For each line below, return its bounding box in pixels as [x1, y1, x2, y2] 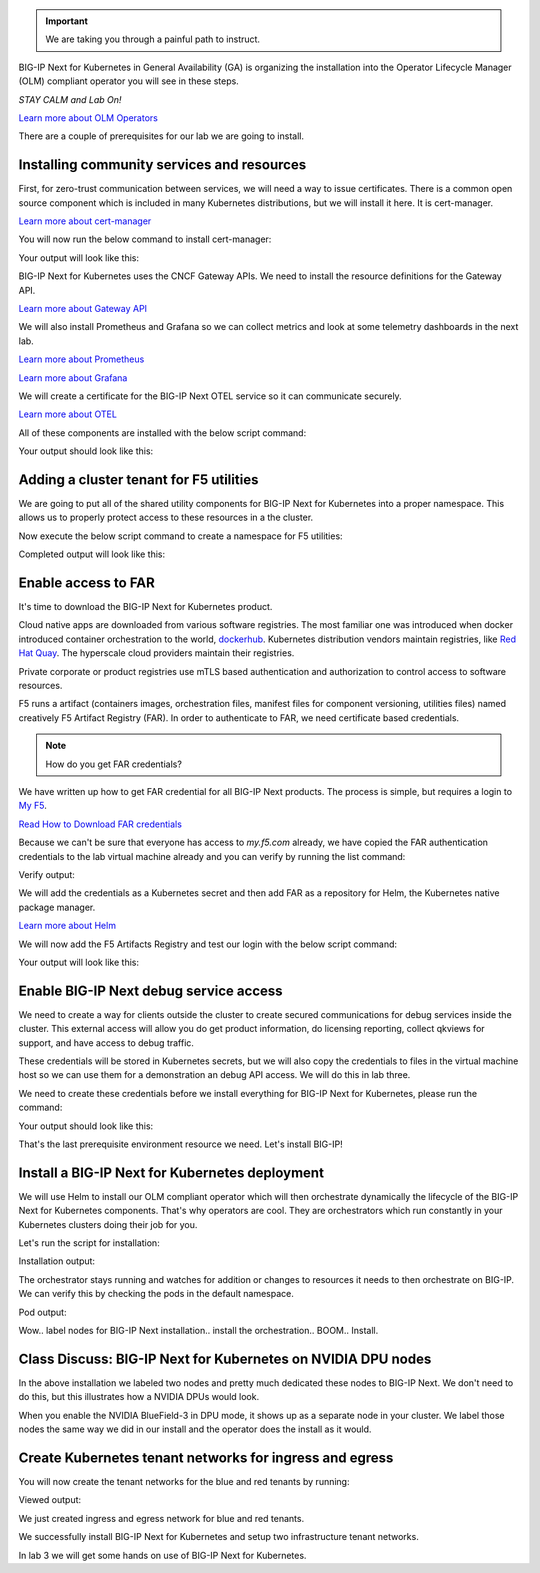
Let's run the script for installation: [18, 1237, 160, 1249]
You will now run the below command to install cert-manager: [18, 233, 272, 245]
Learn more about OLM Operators [18, 111, 159, 124]
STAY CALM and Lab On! [18, 93, 122, 105]
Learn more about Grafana [18, 371, 128, 384]
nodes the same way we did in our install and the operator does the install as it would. [18, 1423, 372, 1435]
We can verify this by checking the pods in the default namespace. [18, 1288, 294, 1300]
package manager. [18, 901, 96, 913]
